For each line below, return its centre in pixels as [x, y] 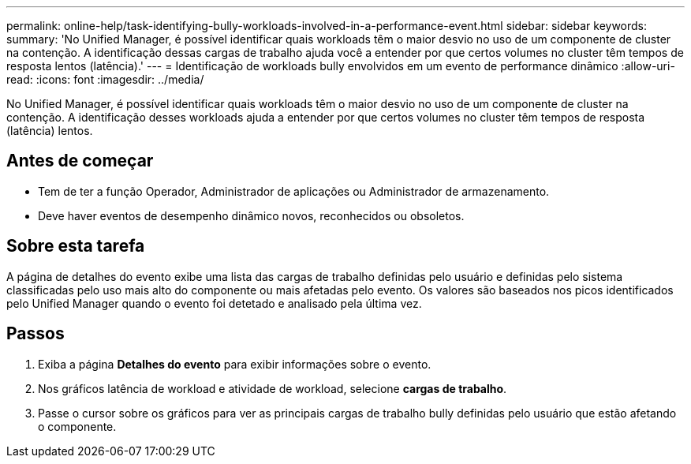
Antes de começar [80, 161]
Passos [35, 334]
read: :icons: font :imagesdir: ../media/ [105, 79]
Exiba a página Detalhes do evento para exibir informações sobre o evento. [235, 364]
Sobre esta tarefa [76, 246]
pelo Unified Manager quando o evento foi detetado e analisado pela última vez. [214, 303]
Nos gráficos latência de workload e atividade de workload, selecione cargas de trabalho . [273, 388]
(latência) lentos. [50, 131]
